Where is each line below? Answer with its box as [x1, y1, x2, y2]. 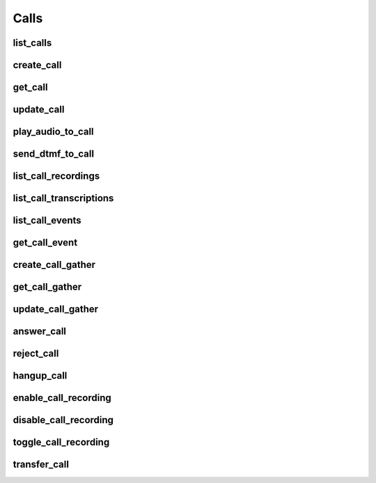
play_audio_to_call [13, 126, 94, 138]
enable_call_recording [13, 392, 111, 404]
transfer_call [13, 459, 70, 470]
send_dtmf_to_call [13, 148, 94, 160]
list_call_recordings [13, 171, 100, 182]
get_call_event [13, 237, 78, 248]
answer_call [13, 326, 66, 338]
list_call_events [13, 214, 81, 226]
